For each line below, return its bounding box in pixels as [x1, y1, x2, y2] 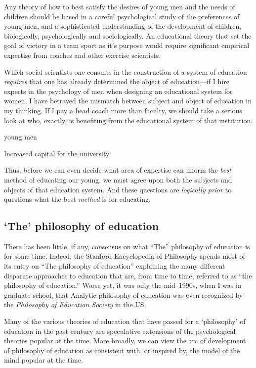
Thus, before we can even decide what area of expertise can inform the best [4, 165, 231, 175]
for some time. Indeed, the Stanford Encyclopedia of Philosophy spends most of [4, 251, 245, 261]
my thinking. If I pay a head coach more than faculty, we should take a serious [4, 105, 242, 115]
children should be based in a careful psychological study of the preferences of [4, 11, 240, 21]
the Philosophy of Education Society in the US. [4, 299, 146, 310]
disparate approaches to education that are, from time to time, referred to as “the [4, 270, 252, 280]
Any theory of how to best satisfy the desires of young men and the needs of [4, 1, 235, 11]
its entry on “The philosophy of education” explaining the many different [4, 261, 225, 271]
